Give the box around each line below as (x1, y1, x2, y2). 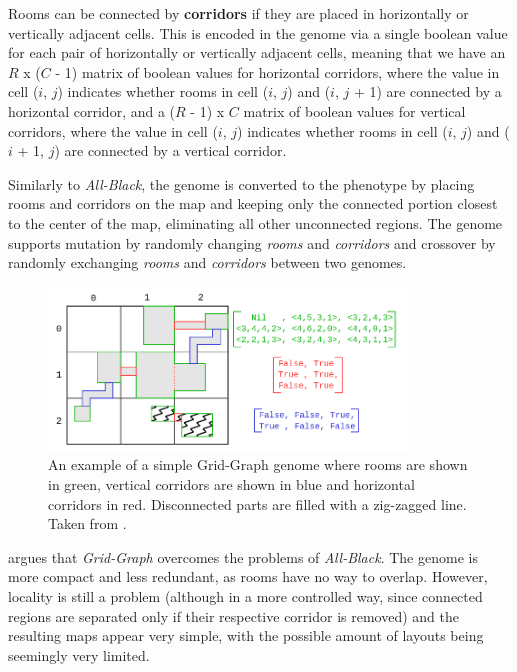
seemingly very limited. (8, 644, 150, 665)
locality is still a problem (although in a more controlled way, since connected (8, 585, 483, 606)
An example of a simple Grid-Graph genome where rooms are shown (48, 454, 468, 475)
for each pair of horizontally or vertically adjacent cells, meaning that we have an (8, 42, 506, 63)
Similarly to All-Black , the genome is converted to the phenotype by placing (8, 173, 475, 194)
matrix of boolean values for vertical (243, 100, 466, 121)
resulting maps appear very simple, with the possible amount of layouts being (8, 625, 484, 646)
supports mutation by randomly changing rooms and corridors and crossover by (8, 232, 496, 253)
